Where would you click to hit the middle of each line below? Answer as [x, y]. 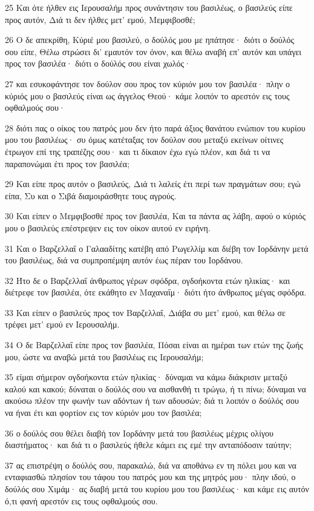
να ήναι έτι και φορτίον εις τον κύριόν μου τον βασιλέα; [103, 413]
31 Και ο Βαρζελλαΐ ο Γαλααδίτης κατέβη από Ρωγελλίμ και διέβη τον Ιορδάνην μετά [157, 248]
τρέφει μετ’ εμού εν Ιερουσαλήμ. [62, 324]
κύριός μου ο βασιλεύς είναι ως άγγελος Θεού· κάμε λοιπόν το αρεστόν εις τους [147, 95]
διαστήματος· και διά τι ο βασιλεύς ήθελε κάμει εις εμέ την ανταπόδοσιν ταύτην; [148, 445]
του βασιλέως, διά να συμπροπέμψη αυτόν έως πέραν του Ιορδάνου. [124, 260]
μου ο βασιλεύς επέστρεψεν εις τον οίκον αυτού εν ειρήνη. [108, 227]
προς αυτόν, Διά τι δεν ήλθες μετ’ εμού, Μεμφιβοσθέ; [100, 19]
